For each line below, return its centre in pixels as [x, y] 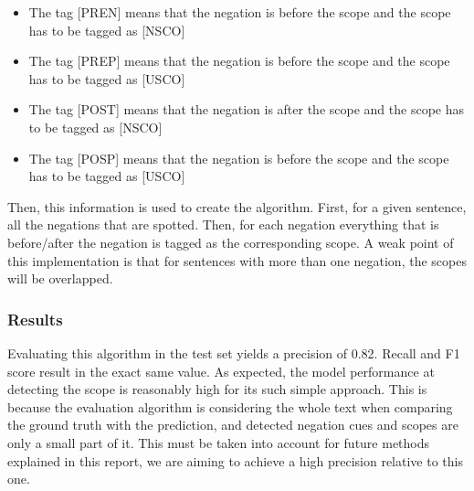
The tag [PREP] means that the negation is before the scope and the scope [239, 61]
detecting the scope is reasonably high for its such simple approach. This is [217, 389]
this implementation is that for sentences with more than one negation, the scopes [237, 260]
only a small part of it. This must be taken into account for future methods [219, 442]
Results [35, 319]
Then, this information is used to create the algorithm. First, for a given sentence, [237, 206]
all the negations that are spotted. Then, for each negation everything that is [223, 224]
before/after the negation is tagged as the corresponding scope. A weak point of [231, 242]
